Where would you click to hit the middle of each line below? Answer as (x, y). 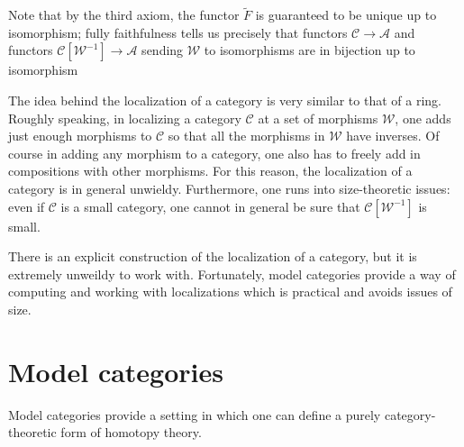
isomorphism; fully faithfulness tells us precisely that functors (178, 32)
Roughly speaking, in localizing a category (125, 118)
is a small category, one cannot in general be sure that (210, 206)
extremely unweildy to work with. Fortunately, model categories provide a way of (232, 274)
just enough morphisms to (80, 136)
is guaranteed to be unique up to (346, 15)
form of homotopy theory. (131, 432)
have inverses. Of (393, 136)
